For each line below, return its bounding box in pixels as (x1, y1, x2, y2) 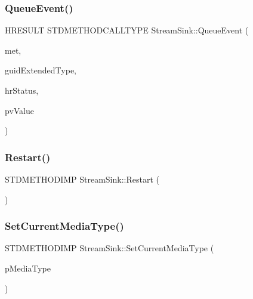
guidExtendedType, (5, 64, 77, 76)
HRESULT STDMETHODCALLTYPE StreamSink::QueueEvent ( (5, 24, 249, 36)
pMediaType (5, 262, 51, 274)
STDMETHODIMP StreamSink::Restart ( (5, 173, 159, 185)
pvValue (5, 104, 35, 116)
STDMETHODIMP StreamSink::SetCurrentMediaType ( (5, 242, 214, 254)
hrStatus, (5, 84, 39, 96)
